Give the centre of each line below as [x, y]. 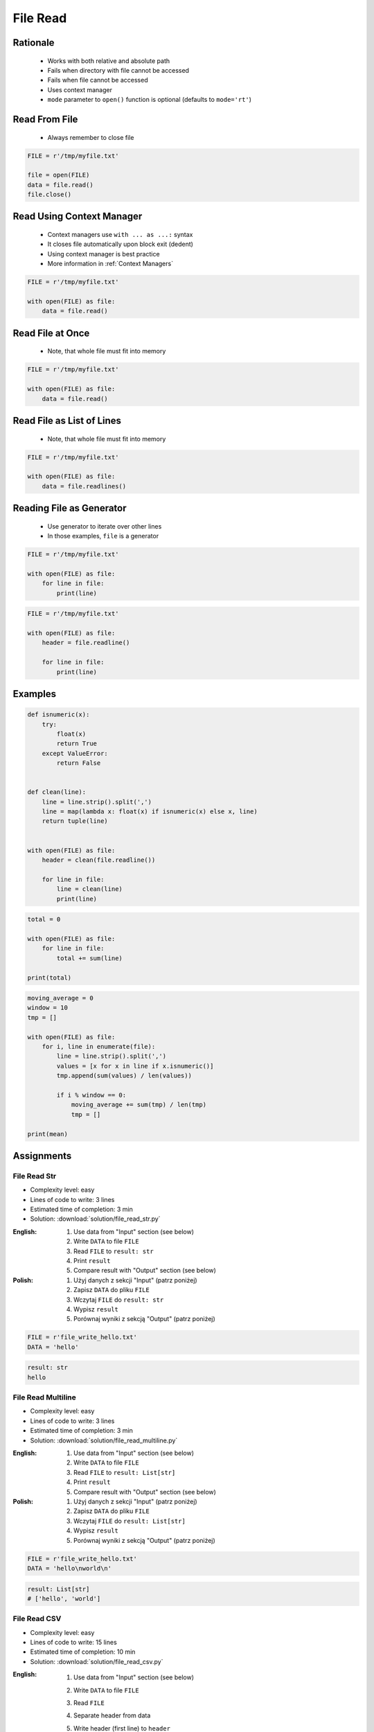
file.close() [50, 195]
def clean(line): [57, 792]
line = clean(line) [89, 889]
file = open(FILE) [59, 175]
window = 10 [48, 1008]
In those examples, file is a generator [103, 536]
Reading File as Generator [70, 508]
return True [77, 744]
